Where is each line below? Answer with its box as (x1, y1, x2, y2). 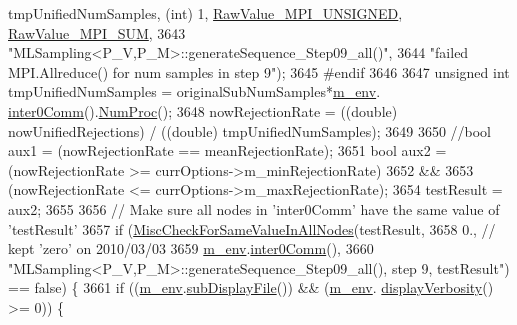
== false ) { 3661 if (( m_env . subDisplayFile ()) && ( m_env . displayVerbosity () (8, 277, 494, 298)
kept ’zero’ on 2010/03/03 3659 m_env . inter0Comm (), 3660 (8, 238, 374, 259)
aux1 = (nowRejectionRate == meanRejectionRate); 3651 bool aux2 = (8, 140, 447, 161)
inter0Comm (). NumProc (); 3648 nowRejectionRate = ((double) (8, 100, 398, 121)
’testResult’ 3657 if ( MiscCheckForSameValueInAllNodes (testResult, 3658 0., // (8, 218, 496, 239)
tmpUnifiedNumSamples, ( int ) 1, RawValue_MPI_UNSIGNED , (8, 3, 403, 23)
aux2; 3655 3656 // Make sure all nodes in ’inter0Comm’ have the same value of (8, 198, 500, 219)
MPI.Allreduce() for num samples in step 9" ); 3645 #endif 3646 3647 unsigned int (8, 61, 510, 82)
